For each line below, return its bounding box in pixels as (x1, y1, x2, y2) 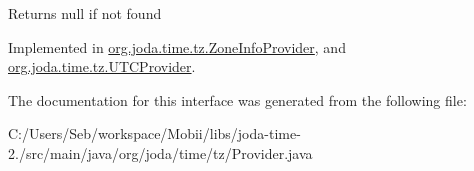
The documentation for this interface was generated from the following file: (8, 89, 467, 110)
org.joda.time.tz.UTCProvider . (8, 56, 196, 77)
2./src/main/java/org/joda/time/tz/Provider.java (8, 142, 313, 163)
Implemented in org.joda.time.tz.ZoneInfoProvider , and (8, 36, 346, 57)
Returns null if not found (8, 3, 162, 23)
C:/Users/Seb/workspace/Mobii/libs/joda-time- (8, 123, 301, 144)
